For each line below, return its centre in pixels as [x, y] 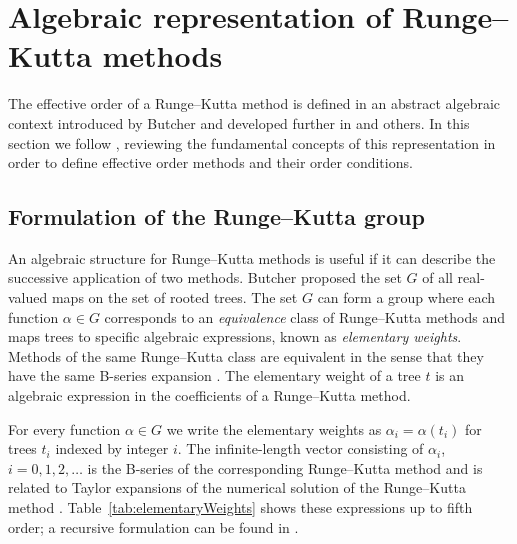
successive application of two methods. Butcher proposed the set [205, 277]
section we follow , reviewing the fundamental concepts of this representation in [252, 142]
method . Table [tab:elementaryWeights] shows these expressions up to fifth [240, 507]
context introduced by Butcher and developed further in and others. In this [239, 122]
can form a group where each [406, 297]
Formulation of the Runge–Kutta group [216, 216]
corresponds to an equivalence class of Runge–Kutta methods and [305, 316]
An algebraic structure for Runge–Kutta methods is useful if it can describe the [252, 257]
